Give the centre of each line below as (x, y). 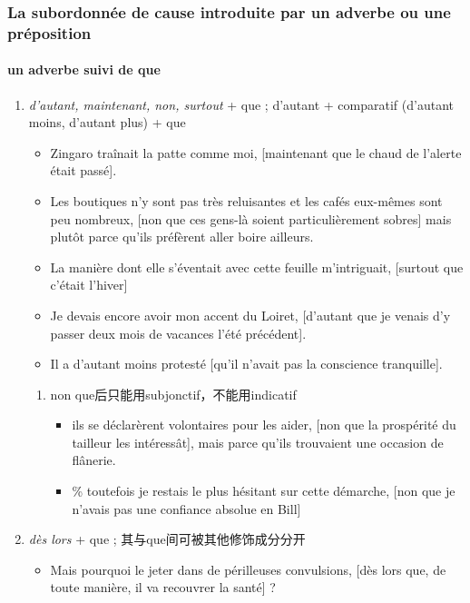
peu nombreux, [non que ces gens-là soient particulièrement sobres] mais (251, 218)
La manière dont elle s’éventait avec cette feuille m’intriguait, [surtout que (257, 267)
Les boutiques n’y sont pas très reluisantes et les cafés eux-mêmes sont (246, 200)
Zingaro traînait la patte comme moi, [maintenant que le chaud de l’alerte (256, 152)
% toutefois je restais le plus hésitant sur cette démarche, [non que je (264, 491)
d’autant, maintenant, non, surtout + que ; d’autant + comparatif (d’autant (241, 104)
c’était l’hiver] (89, 285)
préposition (49, 32)
